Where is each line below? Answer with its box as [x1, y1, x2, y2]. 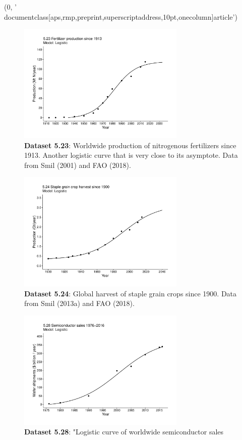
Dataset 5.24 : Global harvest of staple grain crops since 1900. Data [24, 288, 237, 298]
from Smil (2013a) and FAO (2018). [24, 298, 135, 309]
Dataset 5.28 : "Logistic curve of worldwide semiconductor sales [24, 426, 224, 437]
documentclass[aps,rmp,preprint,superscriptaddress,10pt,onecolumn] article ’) [4, 11, 237, 22]
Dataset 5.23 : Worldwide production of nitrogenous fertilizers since [24, 140, 236, 150]
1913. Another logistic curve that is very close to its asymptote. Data [24, 150, 238, 160]
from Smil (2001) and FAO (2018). [24, 159, 131, 170]
